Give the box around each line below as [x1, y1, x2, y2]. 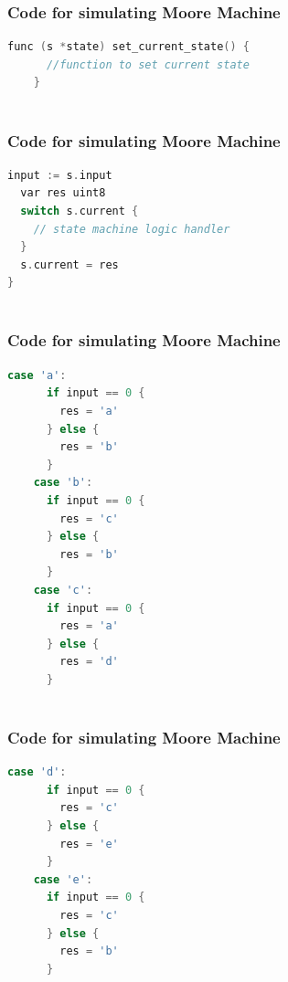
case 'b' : [33, 476, 93, 490]
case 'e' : [33, 872, 93, 886]
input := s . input [7, 168, 112, 182]
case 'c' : [33, 583, 93, 597]
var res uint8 [20, 186, 106, 200]
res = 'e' [59, 837, 119, 850]
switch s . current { [20, 205, 139, 217]
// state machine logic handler [33, 222, 230, 236]
